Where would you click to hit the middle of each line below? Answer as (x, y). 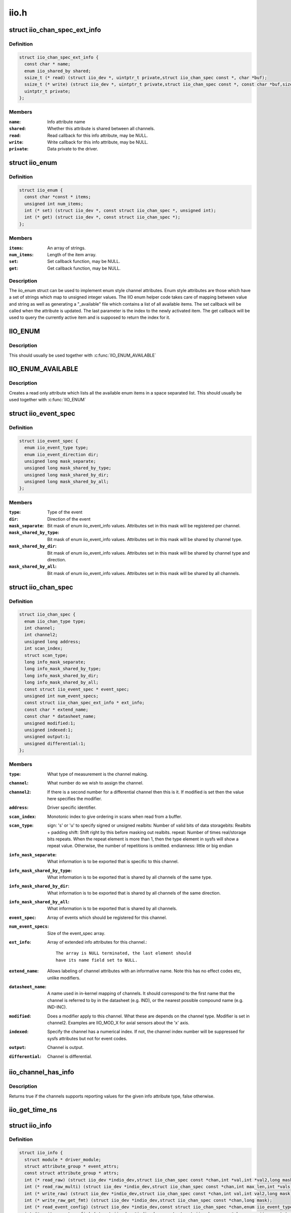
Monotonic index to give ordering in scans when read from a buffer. (114, 816)
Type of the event (65, 512)
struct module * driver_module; (63, 1159)
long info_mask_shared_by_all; (62, 682)
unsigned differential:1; (55, 743)
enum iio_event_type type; (57, 448)
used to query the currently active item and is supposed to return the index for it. (90, 317)
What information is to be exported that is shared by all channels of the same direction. (134, 893)
